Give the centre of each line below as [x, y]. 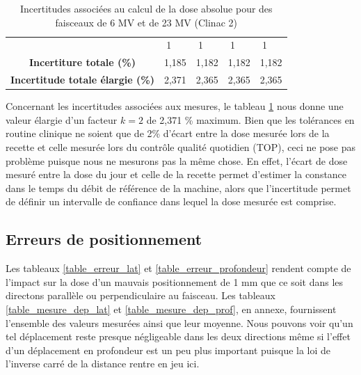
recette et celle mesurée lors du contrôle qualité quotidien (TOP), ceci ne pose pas [181, 147]
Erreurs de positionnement [104, 239]
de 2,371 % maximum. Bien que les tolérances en [250, 119]
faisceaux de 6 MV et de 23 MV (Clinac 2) [146, 22]
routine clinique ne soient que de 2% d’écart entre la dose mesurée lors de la [168, 133]
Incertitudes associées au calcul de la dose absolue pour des [146, 8]
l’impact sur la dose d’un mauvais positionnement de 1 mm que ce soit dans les [175, 281]
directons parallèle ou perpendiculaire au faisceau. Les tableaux [141, 295]
